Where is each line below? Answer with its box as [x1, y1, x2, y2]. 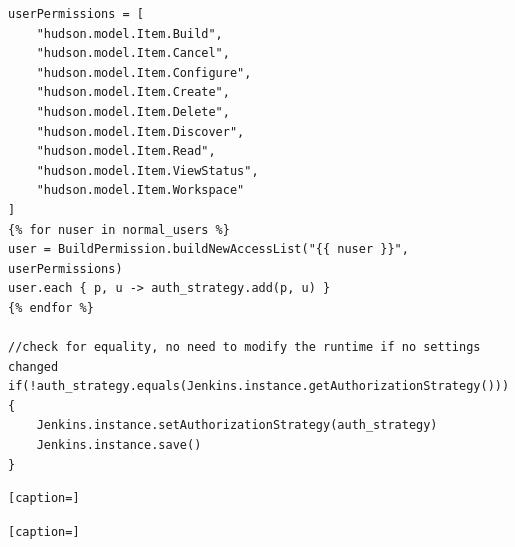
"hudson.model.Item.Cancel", [36, 46, 230, 61]
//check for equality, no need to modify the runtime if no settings [8, 340, 481, 355]
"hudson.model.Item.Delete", [36, 104, 230, 119]
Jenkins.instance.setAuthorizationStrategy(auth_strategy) [36, 418, 438, 433]
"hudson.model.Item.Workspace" [36, 183, 245, 198]
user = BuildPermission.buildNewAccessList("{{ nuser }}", [8, 242, 409, 257]
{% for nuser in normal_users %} [8, 222, 230, 237]
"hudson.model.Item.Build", [36, 26, 223, 41]
